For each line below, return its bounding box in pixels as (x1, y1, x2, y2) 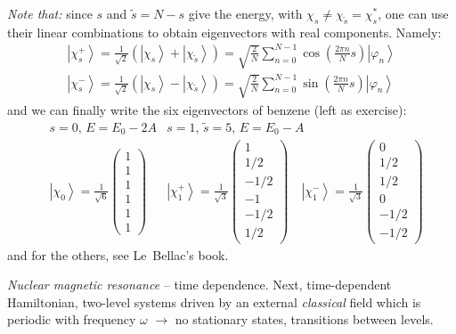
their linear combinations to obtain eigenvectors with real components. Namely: (7, 22, 442, 41)
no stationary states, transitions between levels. (175, 310, 434, 329)
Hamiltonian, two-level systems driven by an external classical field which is (7, 292, 421, 311)
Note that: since (7, 4, 93, 22)
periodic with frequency (7, 310, 136, 329)
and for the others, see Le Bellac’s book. (7, 245, 229, 264)
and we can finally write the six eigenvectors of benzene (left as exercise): (7, 100, 407, 118)
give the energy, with (188, 4, 303, 22)
